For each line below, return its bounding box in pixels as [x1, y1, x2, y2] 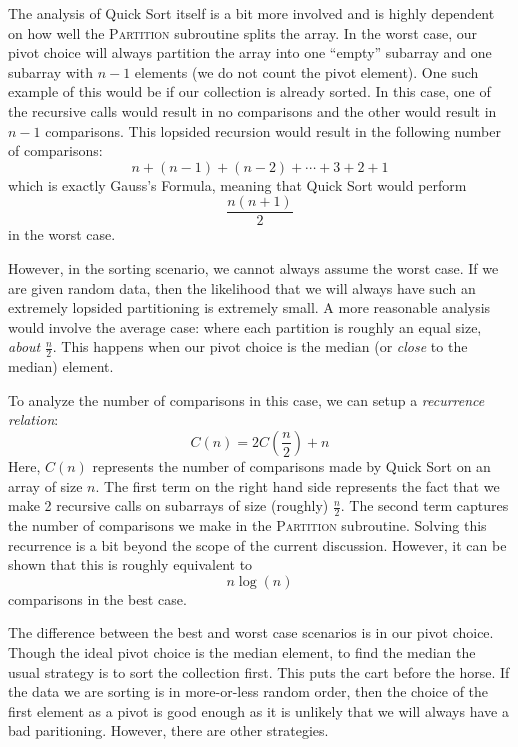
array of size [8, 475, 83, 496]
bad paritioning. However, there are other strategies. [8, 720, 329, 741]
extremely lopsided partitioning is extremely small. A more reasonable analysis [8, 297, 491, 318]
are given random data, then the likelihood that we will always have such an [8, 277, 476, 298]
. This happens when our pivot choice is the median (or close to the [52, 336, 468, 357]
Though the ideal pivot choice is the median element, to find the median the [8, 641, 476, 662]
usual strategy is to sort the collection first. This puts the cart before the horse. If [8, 661, 510, 682]
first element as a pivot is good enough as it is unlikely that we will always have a [8, 700, 509, 721]
